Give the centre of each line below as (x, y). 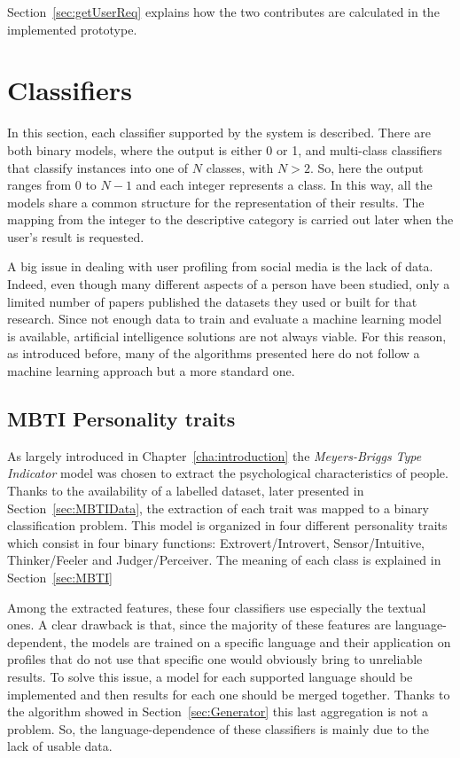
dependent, (37, 641)
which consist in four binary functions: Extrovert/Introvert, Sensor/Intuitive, (216, 542)
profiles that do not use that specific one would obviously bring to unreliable (215, 659)
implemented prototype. (72, 29)
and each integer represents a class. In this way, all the (284, 185)
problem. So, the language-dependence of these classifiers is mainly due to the (218, 728)
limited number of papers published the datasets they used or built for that (212, 301)
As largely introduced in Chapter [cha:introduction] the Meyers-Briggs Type (214, 455)
